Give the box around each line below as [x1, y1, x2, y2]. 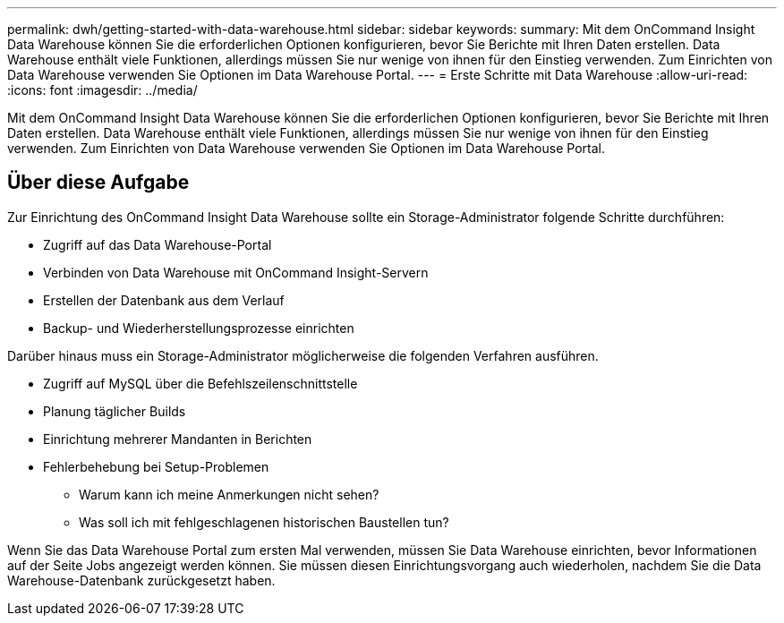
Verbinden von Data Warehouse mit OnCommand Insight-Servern [43, 264, 429, 280]
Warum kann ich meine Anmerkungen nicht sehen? [79, 486, 379, 502]
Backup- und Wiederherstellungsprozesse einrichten [43, 320, 354, 336]
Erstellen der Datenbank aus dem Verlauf [43, 292, 285, 308]
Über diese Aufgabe [7, 171, 190, 194]
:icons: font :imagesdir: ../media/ [7, 82, 198, 98]
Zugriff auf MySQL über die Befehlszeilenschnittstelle [43, 375, 358, 391]
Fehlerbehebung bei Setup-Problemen [43, 458, 269, 474]
